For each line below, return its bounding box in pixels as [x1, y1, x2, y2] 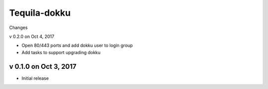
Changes [9, 25, 28, 30]
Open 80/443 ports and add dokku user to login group [21, 42, 133, 49]
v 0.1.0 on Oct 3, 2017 [9, 62, 77, 71]
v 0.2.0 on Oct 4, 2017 [9, 33, 55, 39]
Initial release [21, 75, 49, 81]
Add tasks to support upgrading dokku [21, 49, 101, 55]
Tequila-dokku [9, 7, 71, 18]
